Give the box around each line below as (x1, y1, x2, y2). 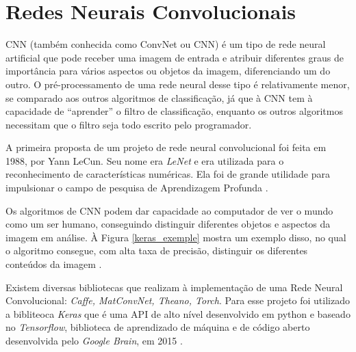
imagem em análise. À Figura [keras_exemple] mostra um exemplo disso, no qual (5, 230, 346, 244)
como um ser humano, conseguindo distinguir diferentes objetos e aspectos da (5, 217, 331, 231)
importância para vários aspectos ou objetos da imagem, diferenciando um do (5, 64, 331, 78)
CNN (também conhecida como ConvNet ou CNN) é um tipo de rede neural (5, 37, 326, 51)
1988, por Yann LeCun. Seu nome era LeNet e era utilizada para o (5, 153, 284, 167)
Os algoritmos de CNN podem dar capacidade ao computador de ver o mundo (5, 203, 333, 217)
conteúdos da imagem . (5, 257, 102, 271)
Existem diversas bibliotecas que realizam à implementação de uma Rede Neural (5, 280, 343, 294)
